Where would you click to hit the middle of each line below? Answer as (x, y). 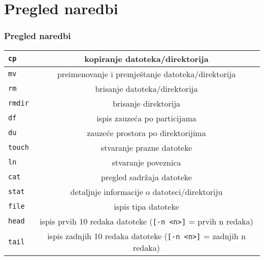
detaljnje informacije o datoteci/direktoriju (146, 191)
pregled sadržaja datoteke (146, 177)
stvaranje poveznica (146, 162)
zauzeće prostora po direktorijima (146, 133)
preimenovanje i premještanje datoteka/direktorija (146, 74)
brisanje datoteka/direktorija (146, 88)
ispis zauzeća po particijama (146, 118)
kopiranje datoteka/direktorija (146, 58)
